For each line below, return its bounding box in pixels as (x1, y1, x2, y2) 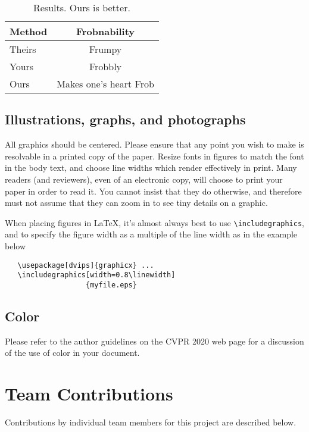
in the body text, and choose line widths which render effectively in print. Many (5, 161, 297, 174)
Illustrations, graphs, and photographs (5, 110, 246, 129)
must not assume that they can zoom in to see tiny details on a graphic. (5, 196, 268, 209)
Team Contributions (5, 381, 173, 406)
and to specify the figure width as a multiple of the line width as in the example (5, 228, 298, 240)
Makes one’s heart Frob (57, 77, 154, 90)
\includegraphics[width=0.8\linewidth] (17, 271, 176, 280)
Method (10, 24, 48, 38)
